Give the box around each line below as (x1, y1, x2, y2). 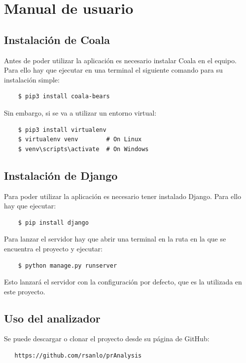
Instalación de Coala (4, 32, 110, 47)
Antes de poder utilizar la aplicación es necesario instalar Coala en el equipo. (4, 55, 237, 65)
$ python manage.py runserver (18, 262, 117, 269)
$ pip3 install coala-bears (18, 93, 110, 100)
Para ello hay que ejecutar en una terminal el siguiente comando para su (4, 65, 223, 75)
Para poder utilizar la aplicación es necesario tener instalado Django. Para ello (4, 191, 241, 201)
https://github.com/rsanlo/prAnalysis (14, 352, 142, 360)
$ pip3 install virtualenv (18, 126, 106, 133)
